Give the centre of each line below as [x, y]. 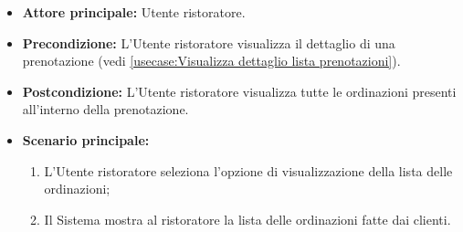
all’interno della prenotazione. [105, 109]
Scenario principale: [86, 139]
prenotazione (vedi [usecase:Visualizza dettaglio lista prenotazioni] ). [211, 61]
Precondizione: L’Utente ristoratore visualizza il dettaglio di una [209, 42]
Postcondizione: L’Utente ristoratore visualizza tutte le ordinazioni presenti [239, 91]
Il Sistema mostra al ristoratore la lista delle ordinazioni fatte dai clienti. [247, 219]
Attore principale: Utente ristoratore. [134, 12]
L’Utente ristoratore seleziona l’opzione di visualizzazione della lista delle [248, 170]
